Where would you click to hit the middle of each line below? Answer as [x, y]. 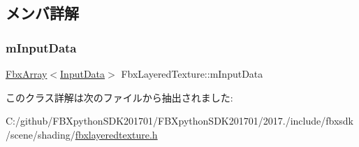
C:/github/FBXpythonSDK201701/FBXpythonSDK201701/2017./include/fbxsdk [179, 121]
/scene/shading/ [41, 134]
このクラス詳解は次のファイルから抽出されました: [119, 97]
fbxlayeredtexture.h [116, 134]
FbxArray [27, 73]
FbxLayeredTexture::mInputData [192, 73]
